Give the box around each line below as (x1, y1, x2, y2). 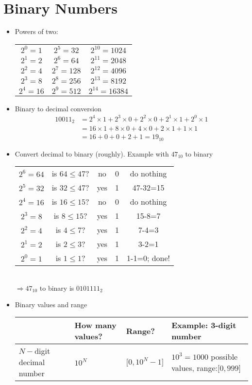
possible (211, 350, 238, 362)
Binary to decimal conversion (15, 103, 101, 113)
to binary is (39, 283, 74, 293)
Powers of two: (15, 26, 58, 36)
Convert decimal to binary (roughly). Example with (15, 148, 169, 158)
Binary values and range (15, 299, 87, 309)
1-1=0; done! (127, 252, 170, 264)
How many (74, 319, 117, 331)
